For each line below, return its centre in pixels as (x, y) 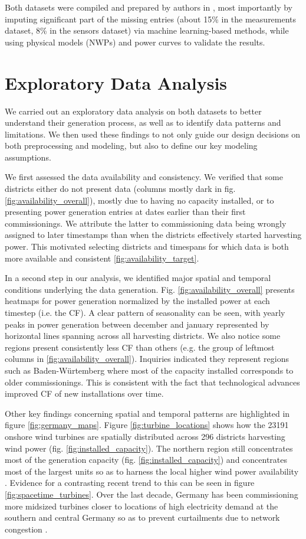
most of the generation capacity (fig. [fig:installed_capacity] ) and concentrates (146, 460)
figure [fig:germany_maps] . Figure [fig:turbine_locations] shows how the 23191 (147, 425)
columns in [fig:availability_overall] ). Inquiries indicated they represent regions (147, 359)
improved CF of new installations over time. (84, 393)
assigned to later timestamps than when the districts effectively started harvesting (153, 235)
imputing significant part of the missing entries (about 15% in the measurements (151, 19)
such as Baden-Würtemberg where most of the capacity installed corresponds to (149, 370)
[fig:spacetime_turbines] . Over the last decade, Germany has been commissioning (152, 494)
